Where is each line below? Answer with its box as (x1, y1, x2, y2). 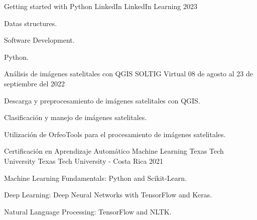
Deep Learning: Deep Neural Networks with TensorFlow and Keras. (4, 189, 212, 200)
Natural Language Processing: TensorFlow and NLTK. (4, 206, 172, 216)
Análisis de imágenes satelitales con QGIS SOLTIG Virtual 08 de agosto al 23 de (4, 68, 253, 79)
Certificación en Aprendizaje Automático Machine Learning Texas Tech (4, 146, 224, 156)
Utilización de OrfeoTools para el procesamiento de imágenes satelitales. (4, 129, 226, 139)
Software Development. (4, 35, 75, 45)
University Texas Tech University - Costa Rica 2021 (4, 155, 164, 166)
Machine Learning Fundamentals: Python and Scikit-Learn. (4, 172, 187, 183)
